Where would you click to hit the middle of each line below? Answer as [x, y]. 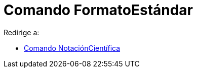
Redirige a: [22, 32]
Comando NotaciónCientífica [72, 48]
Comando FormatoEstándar [98, 10]
